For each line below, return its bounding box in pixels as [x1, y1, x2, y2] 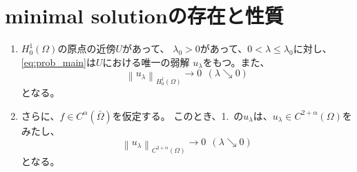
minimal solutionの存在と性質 [5, 1, 284, 30]
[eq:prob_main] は [21, 54, 96, 69]
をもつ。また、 [202, 54, 270, 69]
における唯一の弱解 [102, 54, 190, 69]
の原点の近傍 [57, 41, 116, 56]
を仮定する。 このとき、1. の [112, 108, 244, 122]
